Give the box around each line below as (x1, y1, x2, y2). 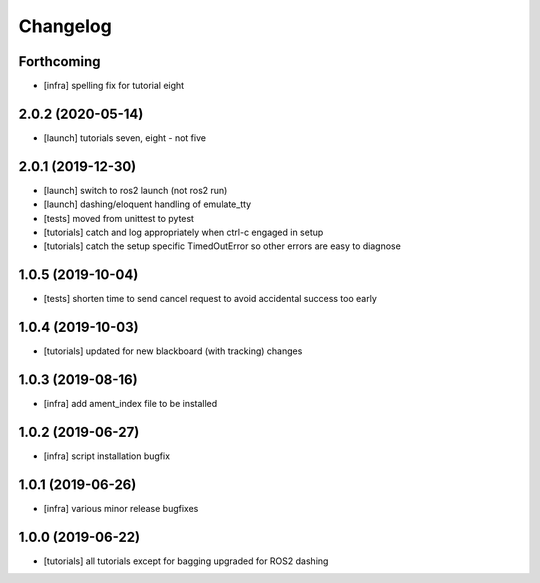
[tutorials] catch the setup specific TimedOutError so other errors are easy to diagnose (43, 240, 402, 252)
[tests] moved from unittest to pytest (43, 212, 195, 224)
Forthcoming (18, 53, 101, 70)
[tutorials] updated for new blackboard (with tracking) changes (43, 345, 303, 357)
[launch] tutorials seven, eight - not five (43, 131, 207, 144)
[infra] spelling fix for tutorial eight (43, 80, 185, 92)
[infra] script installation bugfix (43, 450, 170, 462)
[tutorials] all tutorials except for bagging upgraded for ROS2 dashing (43, 555, 329, 567)
